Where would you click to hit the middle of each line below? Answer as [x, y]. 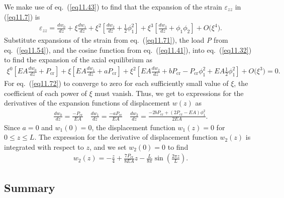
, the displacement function [133, 127]
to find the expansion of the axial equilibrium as [78, 60]
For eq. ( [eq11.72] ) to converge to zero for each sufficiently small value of [116, 83]
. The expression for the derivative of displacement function [126, 137]
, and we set [108, 146]
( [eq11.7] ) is [22, 16]
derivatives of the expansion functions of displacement [87, 103]
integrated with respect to [44, 146]
